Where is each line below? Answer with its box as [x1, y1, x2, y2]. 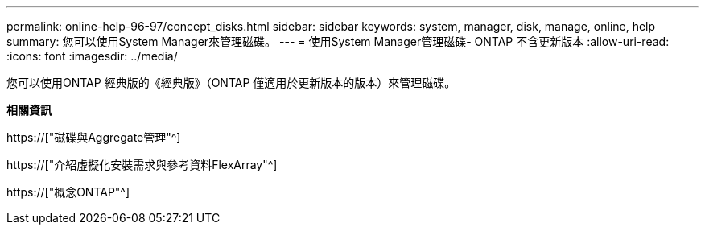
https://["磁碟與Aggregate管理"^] [6, 130, 181, 144]
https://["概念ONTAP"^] [6, 185, 130, 199]
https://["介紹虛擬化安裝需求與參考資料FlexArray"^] [6, 158, 278, 171]
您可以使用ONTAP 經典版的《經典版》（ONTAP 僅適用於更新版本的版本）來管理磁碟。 [6, 76, 456, 89]
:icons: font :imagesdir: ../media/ [6, 49, 178, 63]
